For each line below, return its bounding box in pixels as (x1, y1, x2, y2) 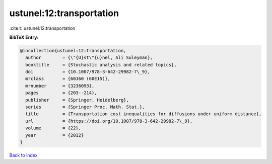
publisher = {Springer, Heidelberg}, (25, 97, 129, 103)
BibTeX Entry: (9, 34, 39, 40)
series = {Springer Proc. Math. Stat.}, (25, 104, 145, 110)
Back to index (9, 152, 38, 158)
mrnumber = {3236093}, (25, 83, 95, 89)
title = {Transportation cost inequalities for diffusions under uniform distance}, (25, 111, 262, 117)
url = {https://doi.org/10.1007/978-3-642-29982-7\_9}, (25, 118, 193, 124)
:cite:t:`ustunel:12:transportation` (9, 25, 77, 31)
